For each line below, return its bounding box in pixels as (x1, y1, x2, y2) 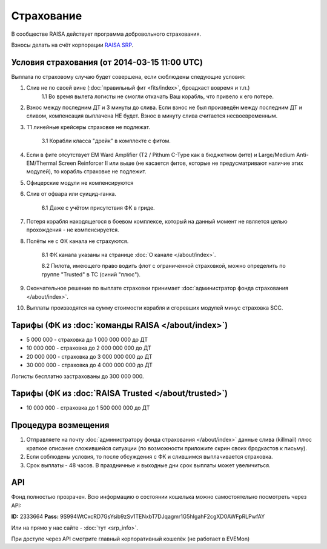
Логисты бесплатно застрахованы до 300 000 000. (11, 373, 144, 380)
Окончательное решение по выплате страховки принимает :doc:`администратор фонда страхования (26, 285, 289, 292)
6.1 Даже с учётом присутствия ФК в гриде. (41, 204, 155, 211)
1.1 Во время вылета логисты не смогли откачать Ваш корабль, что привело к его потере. (41, 93, 274, 100)
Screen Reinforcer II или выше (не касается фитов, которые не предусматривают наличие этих (58, 159, 303, 167)
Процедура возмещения (11, 420, 110, 430)
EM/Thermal (26, 159, 58, 167)
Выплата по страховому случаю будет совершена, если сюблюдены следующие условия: (11, 73, 246, 80)
